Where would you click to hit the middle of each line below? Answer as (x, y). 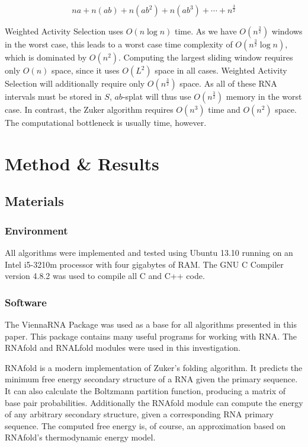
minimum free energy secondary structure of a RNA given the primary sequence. (151, 379)
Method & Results (82, 163)
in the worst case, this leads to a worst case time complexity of (119, 44)
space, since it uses (85, 70)
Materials (34, 201)
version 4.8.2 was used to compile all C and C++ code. (105, 276)
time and (224, 109)
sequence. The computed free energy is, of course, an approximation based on (145, 425)
